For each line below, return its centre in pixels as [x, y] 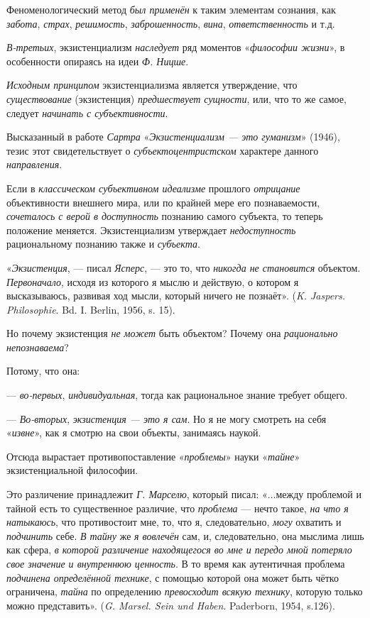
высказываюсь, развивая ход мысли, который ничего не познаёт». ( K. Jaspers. [176, 296]
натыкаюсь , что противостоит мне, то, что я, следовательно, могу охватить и [174, 522]
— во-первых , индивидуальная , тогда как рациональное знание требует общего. [177, 395]
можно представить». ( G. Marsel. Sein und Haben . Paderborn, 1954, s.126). [171, 605]
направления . [34, 164]
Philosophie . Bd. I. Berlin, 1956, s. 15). [91, 309]
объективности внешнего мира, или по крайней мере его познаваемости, [163, 202]
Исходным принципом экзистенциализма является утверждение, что [152, 85]
